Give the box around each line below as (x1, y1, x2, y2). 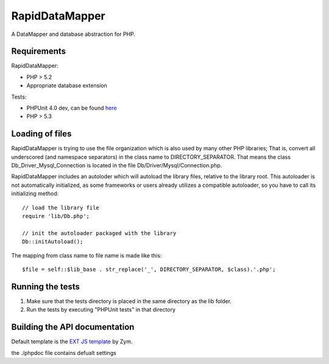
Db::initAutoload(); (22, 238, 83, 245)
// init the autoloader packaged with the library (22, 229, 177, 237)
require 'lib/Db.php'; (22, 213, 90, 220)
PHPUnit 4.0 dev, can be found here (26, 104, 117, 112)
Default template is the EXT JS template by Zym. (11, 338, 133, 345)
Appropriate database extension (26, 82, 108, 89)
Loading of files (11, 128, 72, 139)
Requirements (11, 46, 66, 57)
